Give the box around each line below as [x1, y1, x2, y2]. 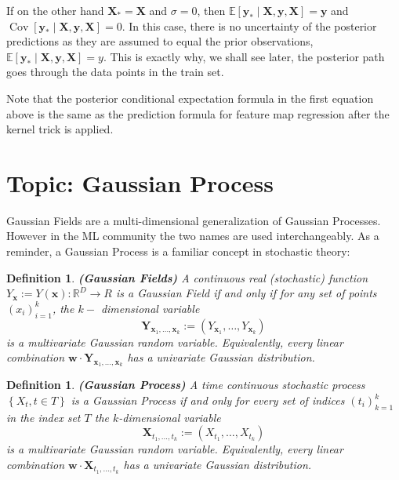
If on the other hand [6, 2, 104, 18]
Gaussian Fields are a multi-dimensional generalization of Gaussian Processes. [6, 212, 381, 228]
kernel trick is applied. [6, 121, 114, 137]
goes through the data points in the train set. [6, 64, 224, 80]
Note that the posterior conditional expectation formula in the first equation [6, 89, 374, 106]
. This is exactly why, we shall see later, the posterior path [103, 48, 385, 64]
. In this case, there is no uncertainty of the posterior [122, 17, 377, 34]
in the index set [6, 409, 81, 425]
